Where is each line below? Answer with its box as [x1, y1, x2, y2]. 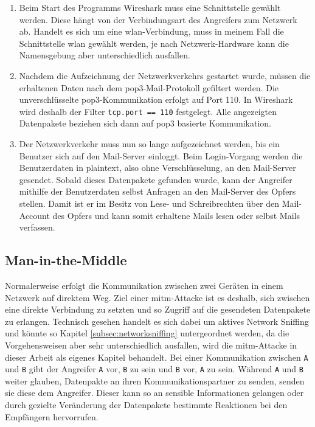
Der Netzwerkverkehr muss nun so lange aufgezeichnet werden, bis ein [19, 137, 280, 150]
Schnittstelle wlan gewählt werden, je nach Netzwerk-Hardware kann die [19, 36, 289, 49]
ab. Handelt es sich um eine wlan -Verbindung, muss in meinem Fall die [19, 25, 284, 38]
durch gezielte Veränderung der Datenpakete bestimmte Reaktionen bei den [5, 398, 288, 411]
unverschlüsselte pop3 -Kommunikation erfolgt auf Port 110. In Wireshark [19, 93, 293, 106]
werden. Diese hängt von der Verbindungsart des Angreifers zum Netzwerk [19, 13, 297, 26]
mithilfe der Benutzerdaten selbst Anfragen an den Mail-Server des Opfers [19, 185, 296, 198]
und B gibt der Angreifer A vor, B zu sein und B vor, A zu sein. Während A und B [5, 363, 303, 375]
